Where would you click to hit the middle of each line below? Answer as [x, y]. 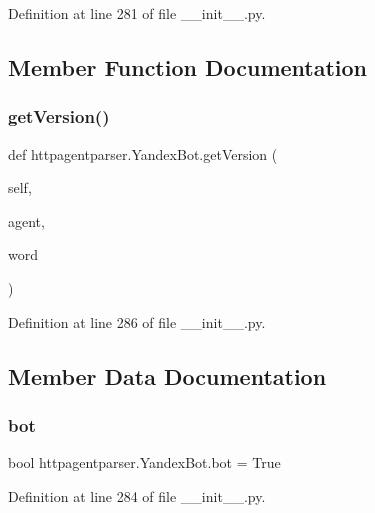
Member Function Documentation [188, 66]
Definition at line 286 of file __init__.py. [137, 321]
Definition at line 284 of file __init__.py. [137, 495]
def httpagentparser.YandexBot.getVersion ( [143, 153]
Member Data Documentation [167, 375]
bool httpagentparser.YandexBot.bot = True [144, 462]
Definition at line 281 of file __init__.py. [137, 13]
